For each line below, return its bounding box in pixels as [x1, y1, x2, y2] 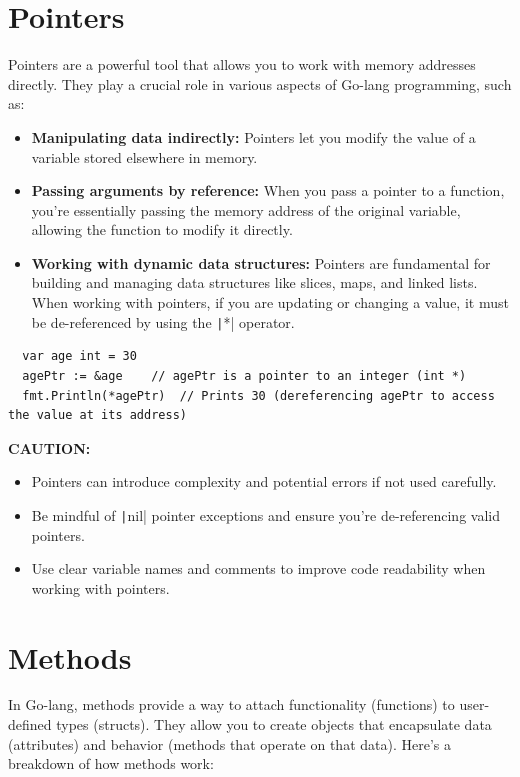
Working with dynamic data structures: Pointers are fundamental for [31, 252, 491, 273]
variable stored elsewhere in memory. [31, 146, 258, 167]
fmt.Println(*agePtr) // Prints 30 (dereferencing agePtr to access [22, 388, 495, 403]
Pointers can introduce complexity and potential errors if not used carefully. [31, 471, 497, 492]
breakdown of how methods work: [8, 753, 214, 774]
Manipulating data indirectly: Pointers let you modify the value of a [31, 126, 476, 147]
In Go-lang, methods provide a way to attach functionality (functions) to [8, 694, 455, 715]
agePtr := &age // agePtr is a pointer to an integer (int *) [22, 368, 467, 383]
